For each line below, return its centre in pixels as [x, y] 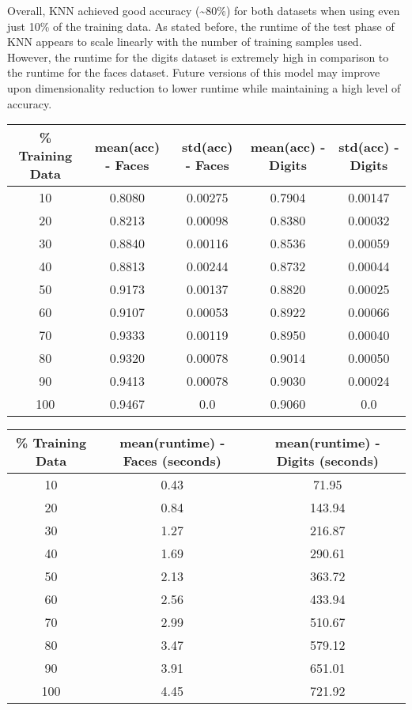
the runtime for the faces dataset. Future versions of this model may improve [194, 72]
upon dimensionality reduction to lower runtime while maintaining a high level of [204, 87]
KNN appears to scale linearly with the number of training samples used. [185, 42]
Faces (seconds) [172, 461]
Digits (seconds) [327, 461]
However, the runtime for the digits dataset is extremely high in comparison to [198, 57]
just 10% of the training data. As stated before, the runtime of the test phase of [201, 26]
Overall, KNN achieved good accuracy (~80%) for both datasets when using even [204, 10]
